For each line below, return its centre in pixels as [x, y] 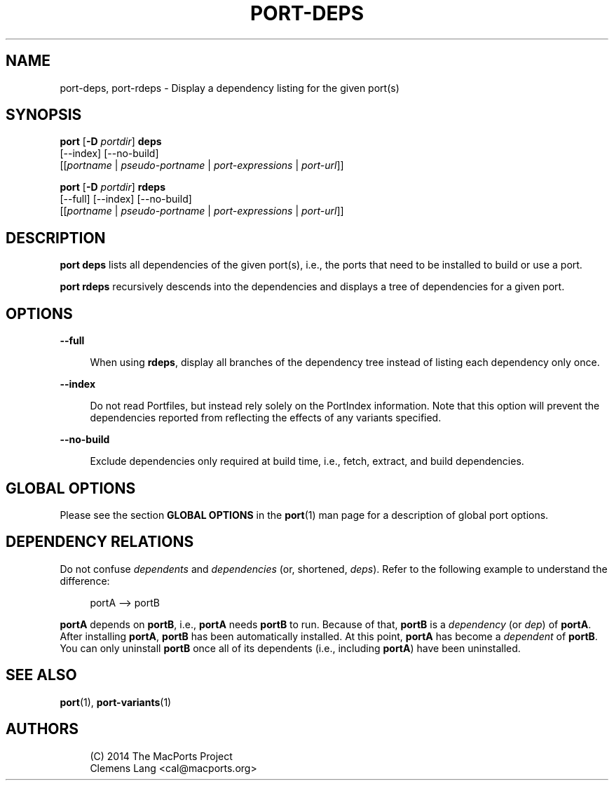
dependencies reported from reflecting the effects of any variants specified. [266, 418]
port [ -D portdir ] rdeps [112, 187]
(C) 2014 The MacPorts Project [161, 756]
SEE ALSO [41, 675]
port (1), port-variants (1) [116, 702]
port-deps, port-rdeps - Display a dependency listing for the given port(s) [230, 88]
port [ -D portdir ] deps [111, 142]
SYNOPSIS [44, 115]
